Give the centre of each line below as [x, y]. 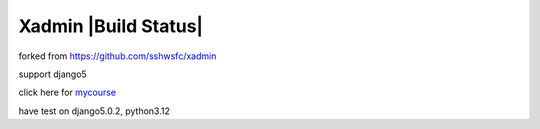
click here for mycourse [67, 92]
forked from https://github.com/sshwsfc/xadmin [117, 56]
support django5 [52, 74]
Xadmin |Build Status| [111, 26]
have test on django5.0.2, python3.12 [94, 111]
